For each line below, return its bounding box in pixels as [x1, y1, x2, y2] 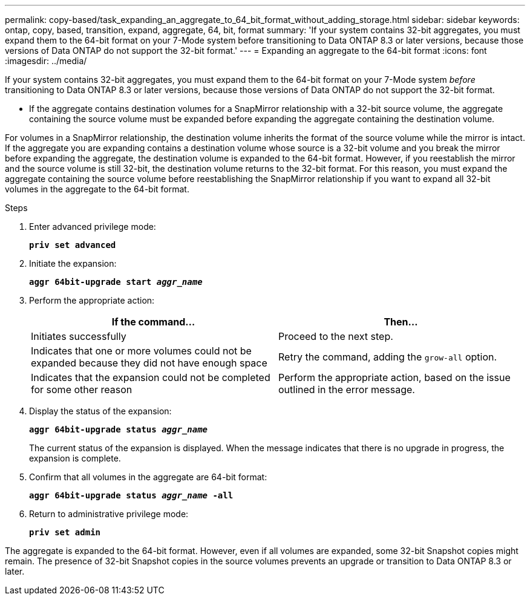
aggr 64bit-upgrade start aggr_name [29, 277, 203, 287]
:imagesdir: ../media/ [5, 56, 87, 66]
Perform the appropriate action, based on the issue [278, 371, 511, 383]
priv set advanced [29, 240, 116, 250]
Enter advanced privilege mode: [29, 221, 156, 232]
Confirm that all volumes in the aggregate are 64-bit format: [29, 472, 267, 482]
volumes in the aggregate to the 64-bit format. [5, 184, 189, 194]
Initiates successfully [31, 330, 126, 342]
